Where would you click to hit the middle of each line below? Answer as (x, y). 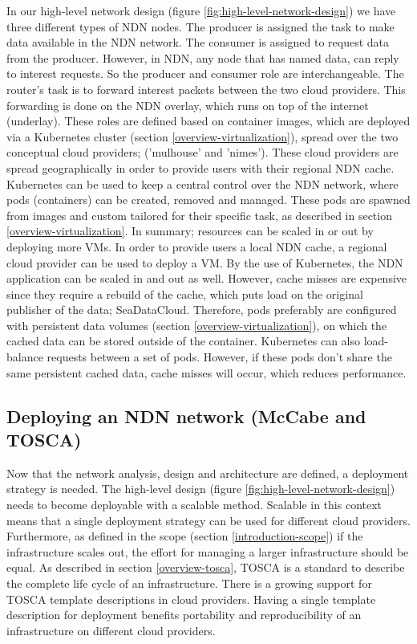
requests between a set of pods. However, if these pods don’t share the (219, 357)
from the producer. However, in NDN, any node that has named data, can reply (203, 57)
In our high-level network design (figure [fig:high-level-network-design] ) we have (201, 10)
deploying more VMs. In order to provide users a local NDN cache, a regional (197, 246)
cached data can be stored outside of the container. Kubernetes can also (184, 341)
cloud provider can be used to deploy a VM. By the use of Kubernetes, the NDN (205, 262)
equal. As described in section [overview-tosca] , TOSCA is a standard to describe (206, 567)
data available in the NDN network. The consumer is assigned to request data (198, 42)
